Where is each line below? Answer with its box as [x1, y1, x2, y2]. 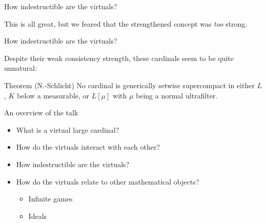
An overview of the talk [4, 107, 78, 118]
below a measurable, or [17, 90, 90, 100]
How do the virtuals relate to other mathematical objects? [16, 176, 199, 187]
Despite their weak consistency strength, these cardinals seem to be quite [4, 52, 234, 63]
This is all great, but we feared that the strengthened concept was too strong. [4, 18, 248, 29]
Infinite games [28, 193, 73, 204]
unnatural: [4, 63, 37, 73]
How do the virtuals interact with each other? [16, 141, 160, 152]
